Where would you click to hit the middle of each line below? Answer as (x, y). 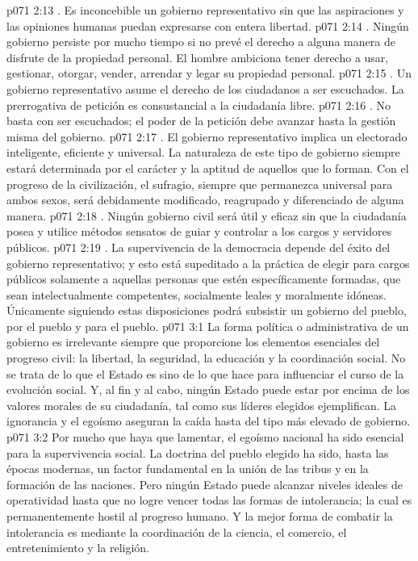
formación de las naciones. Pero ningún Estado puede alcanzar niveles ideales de (205, 484)
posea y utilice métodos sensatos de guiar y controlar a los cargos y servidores (199, 231)
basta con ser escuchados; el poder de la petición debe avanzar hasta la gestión (201, 121)
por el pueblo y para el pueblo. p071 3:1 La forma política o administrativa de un (208, 326)
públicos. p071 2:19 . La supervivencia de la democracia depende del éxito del (199, 247)
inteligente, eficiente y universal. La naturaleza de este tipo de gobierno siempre (203, 152)
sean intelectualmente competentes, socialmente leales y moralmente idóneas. (196, 294)
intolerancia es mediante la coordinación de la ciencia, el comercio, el (177, 532)
